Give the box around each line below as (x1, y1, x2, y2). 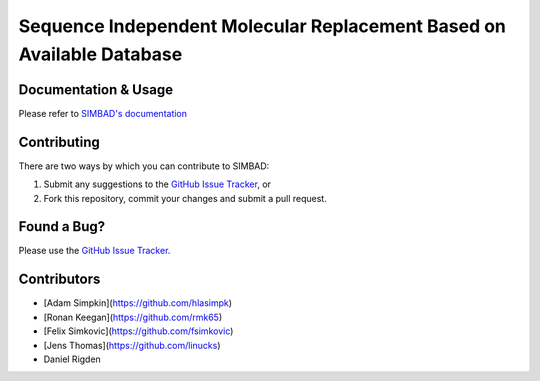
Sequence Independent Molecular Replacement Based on (18, 15, 507, 37)
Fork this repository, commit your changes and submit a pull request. (43, 192, 327, 204)
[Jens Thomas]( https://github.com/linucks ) (43, 339, 221, 351)
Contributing (18, 133, 100, 150)
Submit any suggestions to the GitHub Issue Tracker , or (43, 178, 272, 190)
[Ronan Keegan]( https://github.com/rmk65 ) (43, 311, 223, 323)
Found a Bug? (18, 218, 106, 235)
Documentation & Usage (18, 81, 174, 98)
